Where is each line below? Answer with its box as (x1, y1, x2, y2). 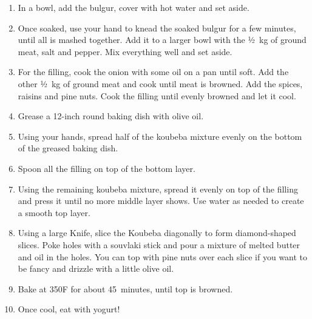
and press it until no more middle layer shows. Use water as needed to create (18, 194, 304, 207)
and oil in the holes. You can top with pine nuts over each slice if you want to (18, 250, 308, 263)
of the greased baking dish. (18, 142, 118, 154)
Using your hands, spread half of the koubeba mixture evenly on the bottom (18, 130, 302, 142)
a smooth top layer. (18, 206, 90, 219)
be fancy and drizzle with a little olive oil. (18, 262, 174, 275)
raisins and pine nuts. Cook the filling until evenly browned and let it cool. (18, 89, 296, 102)
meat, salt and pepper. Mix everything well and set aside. (18, 45, 232, 58)
